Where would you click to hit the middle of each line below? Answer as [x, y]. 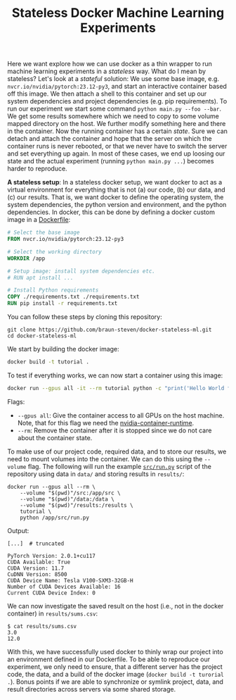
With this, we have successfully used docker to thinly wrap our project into [115, 651]
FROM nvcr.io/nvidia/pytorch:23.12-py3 [66, 239]
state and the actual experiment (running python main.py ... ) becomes [111, 161]
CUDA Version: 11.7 [36, 568]
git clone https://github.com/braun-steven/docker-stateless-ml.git [110, 330]
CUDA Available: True [39, 562]
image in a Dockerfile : [39, 220]
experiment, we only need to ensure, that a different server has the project [115, 666]
